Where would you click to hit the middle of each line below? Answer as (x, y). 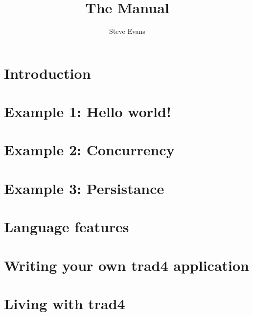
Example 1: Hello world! (88, 111)
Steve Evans (127, 31)
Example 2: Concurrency (89, 150)
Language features (67, 227)
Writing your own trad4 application (127, 265)
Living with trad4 (65, 303)
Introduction (47, 73)
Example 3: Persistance (84, 188)
